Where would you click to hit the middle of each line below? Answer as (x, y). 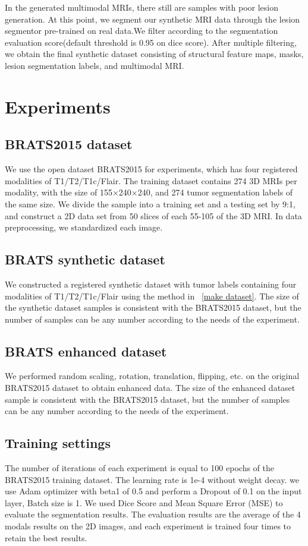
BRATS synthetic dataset (85, 259)
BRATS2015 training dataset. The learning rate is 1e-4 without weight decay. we (152, 479)
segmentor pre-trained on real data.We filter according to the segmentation (142, 31)
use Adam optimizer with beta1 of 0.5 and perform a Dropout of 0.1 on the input (153, 491)
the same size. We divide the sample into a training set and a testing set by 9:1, (150, 203)
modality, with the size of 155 (59, 192)
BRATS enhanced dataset (86, 351)
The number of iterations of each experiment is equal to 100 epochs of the (139, 468)
